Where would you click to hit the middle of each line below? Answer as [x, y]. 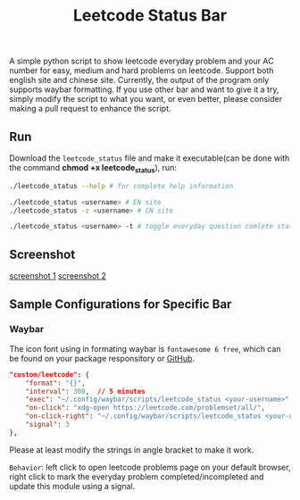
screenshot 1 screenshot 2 [58, 276]
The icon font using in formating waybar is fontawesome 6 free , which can [145, 348]
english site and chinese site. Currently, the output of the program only [139, 80]
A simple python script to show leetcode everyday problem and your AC [142, 61]
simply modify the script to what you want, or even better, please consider [146, 99]
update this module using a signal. [72, 486]
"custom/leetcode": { [50, 375]
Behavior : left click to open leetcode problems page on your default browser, [150, 467]
